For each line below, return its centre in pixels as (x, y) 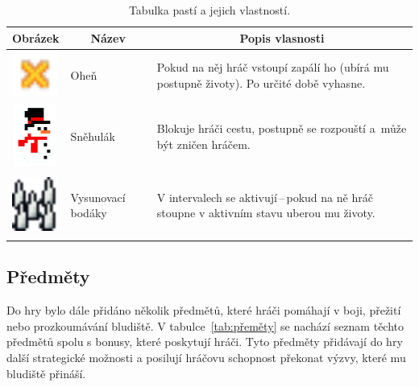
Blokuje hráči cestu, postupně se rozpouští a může (282, 128)
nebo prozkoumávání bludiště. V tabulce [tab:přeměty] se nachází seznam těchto (205, 325)
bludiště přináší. (46, 373)
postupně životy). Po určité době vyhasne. (261, 83)
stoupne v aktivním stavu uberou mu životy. (266, 213)
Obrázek (36, 37)
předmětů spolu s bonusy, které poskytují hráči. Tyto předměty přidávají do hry (205, 342)
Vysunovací (98, 197)
